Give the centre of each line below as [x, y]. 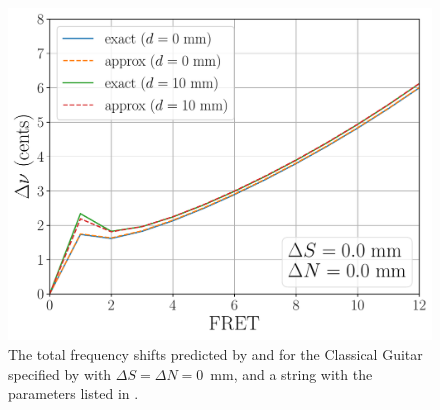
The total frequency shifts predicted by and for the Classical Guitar [215, 354]
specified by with [60, 373]
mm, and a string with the [291, 373]
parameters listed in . [73, 393]
